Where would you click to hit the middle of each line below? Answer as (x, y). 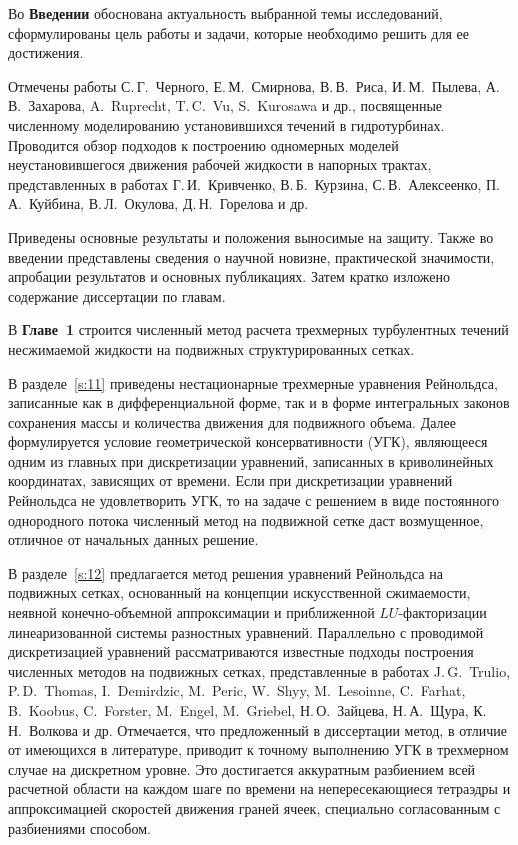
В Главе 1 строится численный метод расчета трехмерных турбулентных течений (258, 329)
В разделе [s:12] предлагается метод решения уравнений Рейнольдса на (225, 572)
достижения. (46, 52)
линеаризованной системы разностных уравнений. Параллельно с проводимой (246, 631)
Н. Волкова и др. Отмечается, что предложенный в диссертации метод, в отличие (257, 729)
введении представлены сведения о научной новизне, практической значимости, (251, 256)
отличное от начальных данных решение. (133, 539)
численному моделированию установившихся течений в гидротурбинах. (226, 124)
